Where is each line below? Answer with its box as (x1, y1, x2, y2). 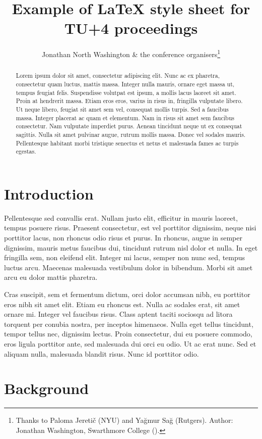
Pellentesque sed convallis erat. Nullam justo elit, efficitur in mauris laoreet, (4, 212, 238, 223)
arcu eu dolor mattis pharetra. (4, 272, 98, 282)
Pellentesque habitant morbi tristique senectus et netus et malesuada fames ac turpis (16, 138, 239, 147)
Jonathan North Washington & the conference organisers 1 (41, 47, 221, 59)
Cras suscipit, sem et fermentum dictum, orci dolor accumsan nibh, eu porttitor (4, 289, 250, 300)
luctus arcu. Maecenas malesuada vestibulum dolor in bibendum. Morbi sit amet (4, 262, 253, 272)
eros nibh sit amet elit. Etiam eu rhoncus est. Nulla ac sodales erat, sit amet (4, 299, 240, 309)
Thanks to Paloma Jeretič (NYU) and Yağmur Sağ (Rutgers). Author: (16, 415, 233, 425)
